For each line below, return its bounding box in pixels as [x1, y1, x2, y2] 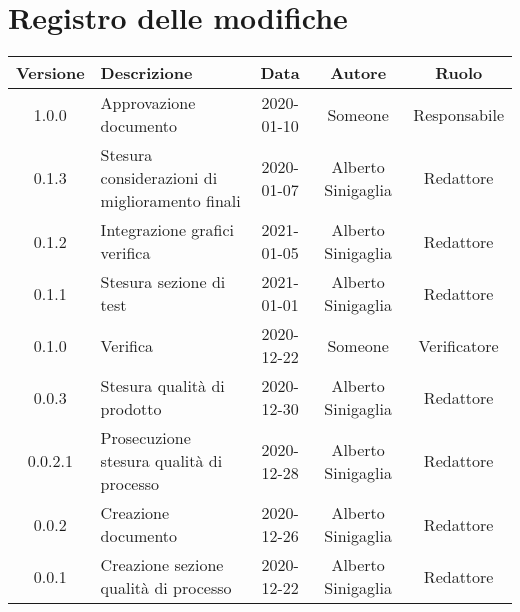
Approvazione [100, 91, 196, 115]
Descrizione [100, 61, 193, 85]
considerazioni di [100, 166, 218, 190]
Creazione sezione [100, 553, 224, 577]
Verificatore [418, 333, 499, 357]
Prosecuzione [100, 426, 191, 450]
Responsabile [413, 102, 504, 126]
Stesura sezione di [100, 270, 226, 294]
